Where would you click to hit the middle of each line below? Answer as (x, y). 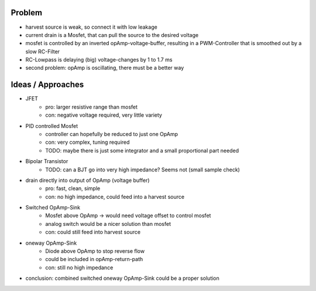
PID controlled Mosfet (52, 126)
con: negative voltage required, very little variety (104, 115)
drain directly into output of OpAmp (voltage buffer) (87, 180)
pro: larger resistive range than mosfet (91, 107)
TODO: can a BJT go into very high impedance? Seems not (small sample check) (142, 170)
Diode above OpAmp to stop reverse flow (95, 251)
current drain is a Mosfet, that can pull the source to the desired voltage (112, 35)
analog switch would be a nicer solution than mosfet (108, 224)
